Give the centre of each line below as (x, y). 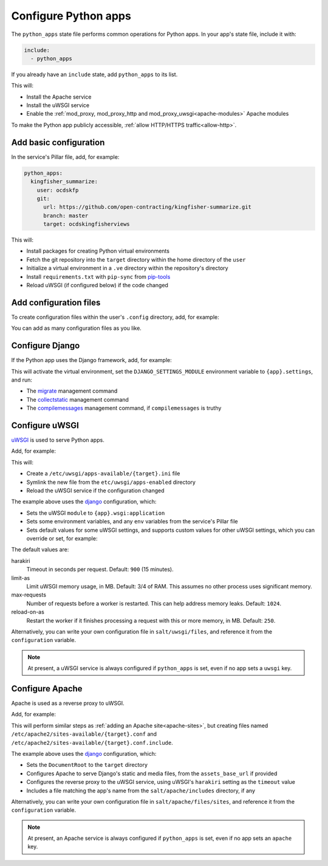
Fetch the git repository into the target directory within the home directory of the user (136, 259)
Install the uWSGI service (58, 105)
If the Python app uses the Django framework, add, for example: (92, 360)
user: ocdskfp (58, 190)
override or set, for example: (62, 538)
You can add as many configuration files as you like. (77, 328)
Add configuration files (56, 302)
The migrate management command (72, 391)
